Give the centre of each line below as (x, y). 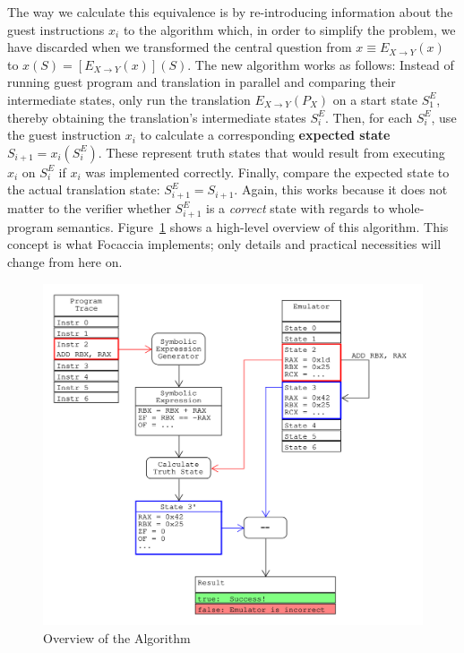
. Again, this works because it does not (341, 189)
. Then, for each (369, 117)
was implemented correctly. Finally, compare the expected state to (267, 172)
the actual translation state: (84, 189)
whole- (406, 208)
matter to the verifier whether (89, 208)
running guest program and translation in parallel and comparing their (202, 82)
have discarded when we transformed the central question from (180, 47)
